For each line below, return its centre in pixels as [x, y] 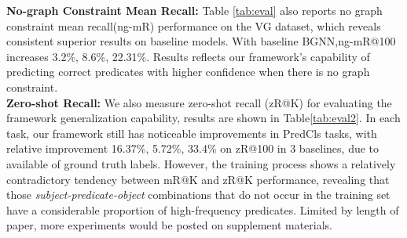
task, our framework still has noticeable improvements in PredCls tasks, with [192, 133]
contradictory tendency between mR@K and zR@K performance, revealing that [198, 179]
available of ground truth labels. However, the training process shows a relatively [201, 163]
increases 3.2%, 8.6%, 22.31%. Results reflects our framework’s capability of [188, 56]
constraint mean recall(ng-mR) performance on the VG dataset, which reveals [194, 25]
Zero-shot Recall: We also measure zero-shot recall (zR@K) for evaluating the [199, 102]
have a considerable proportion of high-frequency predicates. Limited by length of [203, 209]
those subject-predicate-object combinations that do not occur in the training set [198, 195]
